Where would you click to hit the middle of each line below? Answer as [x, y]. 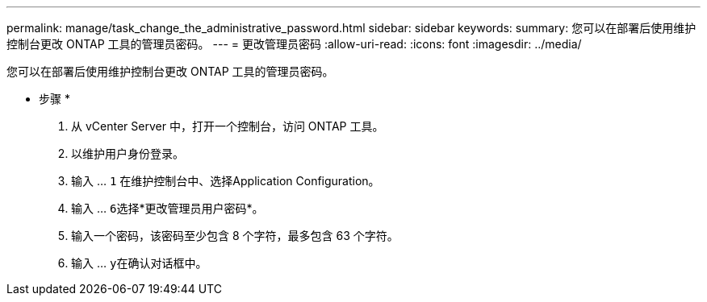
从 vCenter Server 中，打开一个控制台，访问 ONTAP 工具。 [228, 126]
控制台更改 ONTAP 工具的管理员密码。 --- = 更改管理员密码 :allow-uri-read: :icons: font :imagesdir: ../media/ [294, 44]
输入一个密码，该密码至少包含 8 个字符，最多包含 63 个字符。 [235, 236]
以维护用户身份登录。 [128, 153]
